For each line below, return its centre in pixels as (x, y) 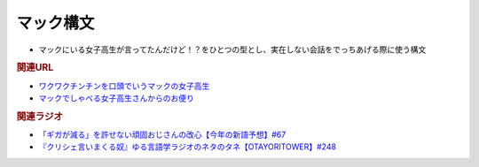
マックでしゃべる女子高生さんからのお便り (116, 98)
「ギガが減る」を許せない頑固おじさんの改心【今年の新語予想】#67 (162, 135)
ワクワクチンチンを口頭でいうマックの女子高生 (124, 86)
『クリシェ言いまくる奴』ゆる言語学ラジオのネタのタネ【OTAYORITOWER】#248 (188, 147)
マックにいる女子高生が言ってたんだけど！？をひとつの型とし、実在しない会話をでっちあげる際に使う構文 (232, 49)
